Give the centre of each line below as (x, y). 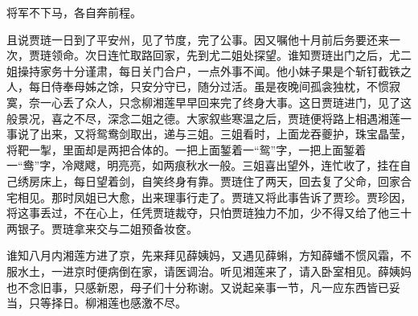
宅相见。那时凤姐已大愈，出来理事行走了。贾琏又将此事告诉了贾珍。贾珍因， (209, 197)
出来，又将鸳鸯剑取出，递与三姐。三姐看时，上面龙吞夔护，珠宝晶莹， (225, 134)
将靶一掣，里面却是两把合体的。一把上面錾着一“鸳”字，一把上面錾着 (186, 149)
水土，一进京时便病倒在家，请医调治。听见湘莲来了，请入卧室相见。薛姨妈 (214, 271)
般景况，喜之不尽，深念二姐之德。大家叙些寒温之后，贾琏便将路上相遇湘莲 (203, 118)
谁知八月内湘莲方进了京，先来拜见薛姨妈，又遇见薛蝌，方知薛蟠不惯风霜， (203, 255)
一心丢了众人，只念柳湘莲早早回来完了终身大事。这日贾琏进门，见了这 (225, 102)
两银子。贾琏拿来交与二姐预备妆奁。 (102, 228)
